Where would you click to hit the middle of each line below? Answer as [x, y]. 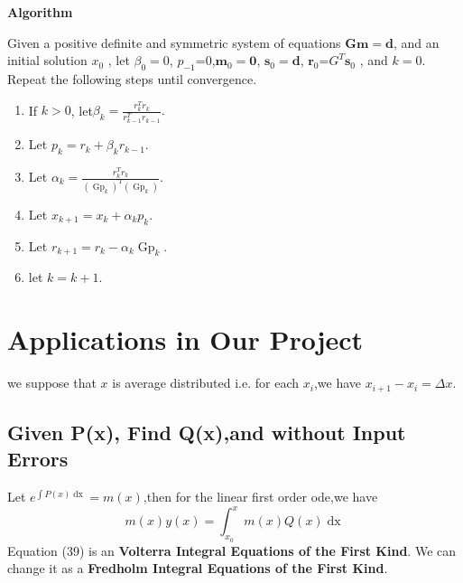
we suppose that [52, 383]
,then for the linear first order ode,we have [260, 497]
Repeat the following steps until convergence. [132, 78]
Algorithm [40, 12]
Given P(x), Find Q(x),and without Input [207, 433]
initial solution [47, 60]
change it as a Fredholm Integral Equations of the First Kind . [198, 568]
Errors [38, 459]
